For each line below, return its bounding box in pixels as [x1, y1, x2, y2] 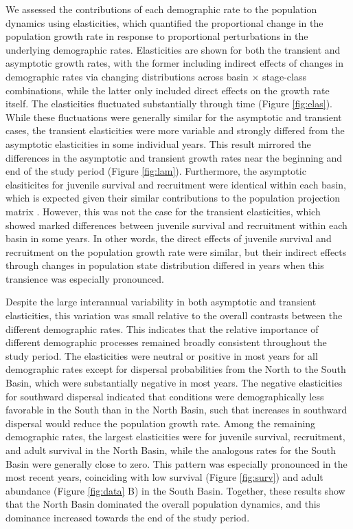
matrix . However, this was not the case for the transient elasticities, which [5, 204, 321, 218]
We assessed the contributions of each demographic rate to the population [5, 2, 317, 16]
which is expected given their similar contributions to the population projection [5, 191, 340, 205]
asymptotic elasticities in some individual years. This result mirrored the [5, 136, 311, 151]
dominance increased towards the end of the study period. [5, 510, 250, 524]
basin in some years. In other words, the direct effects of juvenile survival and [5, 231, 332, 246]
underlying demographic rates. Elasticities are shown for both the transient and [5, 42, 341, 56]
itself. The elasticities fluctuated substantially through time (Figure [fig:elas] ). [5, 96, 332, 111]
